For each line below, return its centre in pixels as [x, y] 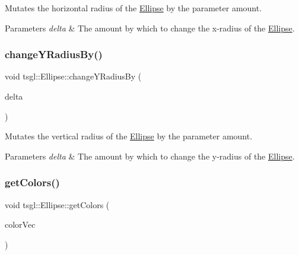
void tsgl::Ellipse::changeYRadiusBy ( [73, 76]
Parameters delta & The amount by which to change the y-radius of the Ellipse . [150, 156]
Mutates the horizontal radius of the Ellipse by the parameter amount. [133, 8]
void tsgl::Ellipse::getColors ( [57, 204]
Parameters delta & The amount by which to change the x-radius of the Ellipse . [150, 28]
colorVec [20, 224]
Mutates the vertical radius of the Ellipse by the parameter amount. [129, 136]
